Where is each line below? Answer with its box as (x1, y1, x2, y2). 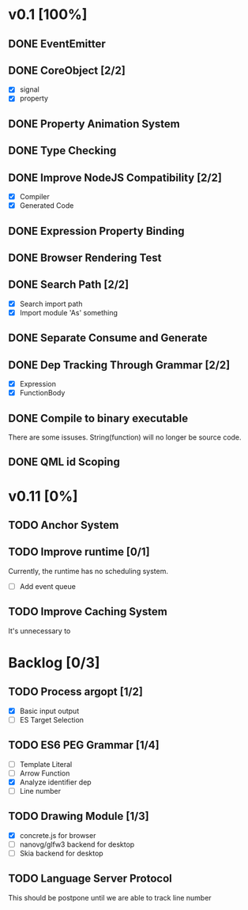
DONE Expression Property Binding (8, 224, 185, 238)
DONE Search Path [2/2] (8, 278, 129, 292)
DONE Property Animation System (8, 117, 180, 130)
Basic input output (19, 706, 80, 716)
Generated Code (19, 201, 74, 210)
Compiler (19, 192, 50, 202)
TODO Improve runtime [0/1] (8, 546, 150, 559)
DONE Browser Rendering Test (8, 251, 162, 265)
